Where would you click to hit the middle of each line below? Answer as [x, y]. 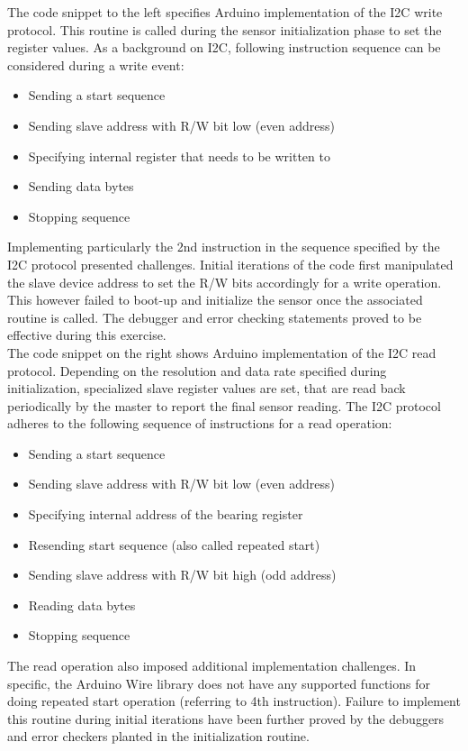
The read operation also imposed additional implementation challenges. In [212, 666]
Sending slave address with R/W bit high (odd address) [182, 575]
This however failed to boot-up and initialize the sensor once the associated [215, 300]
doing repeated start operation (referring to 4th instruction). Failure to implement [234, 701]
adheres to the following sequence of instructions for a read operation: [200, 423]
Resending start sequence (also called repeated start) [174, 544]
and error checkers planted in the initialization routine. [158, 736]
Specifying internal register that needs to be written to [179, 156]
